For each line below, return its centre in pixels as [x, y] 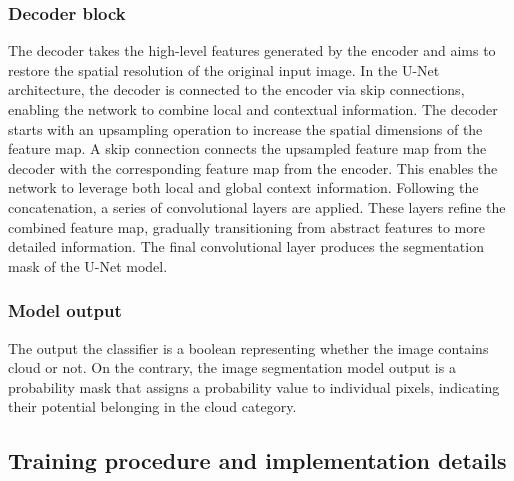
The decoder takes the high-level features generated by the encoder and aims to [252, 50]
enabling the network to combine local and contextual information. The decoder [253, 109]
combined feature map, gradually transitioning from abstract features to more [246, 226]
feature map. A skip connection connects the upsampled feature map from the [247, 148]
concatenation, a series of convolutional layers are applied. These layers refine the [257, 206]
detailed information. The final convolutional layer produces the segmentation [246, 246]
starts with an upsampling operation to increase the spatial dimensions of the [245, 128]
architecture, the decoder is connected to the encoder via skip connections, [236, 89]
